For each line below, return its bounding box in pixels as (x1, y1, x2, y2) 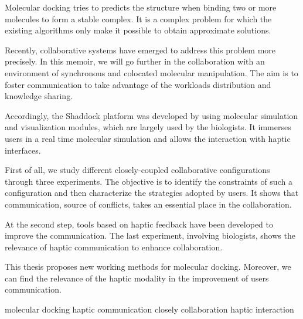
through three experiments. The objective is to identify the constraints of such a (5, 175, 292, 187)
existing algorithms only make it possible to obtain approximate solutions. (5, 24, 271, 36)
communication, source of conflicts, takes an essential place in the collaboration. (5, 198, 292, 210)
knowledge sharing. (5, 90, 73, 102)
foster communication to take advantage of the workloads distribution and (5, 78, 271, 90)
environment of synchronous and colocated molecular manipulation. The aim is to (5, 66, 298, 79)
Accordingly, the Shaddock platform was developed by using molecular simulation (5, 109, 298, 121)
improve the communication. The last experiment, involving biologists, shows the (5, 229, 295, 242)
